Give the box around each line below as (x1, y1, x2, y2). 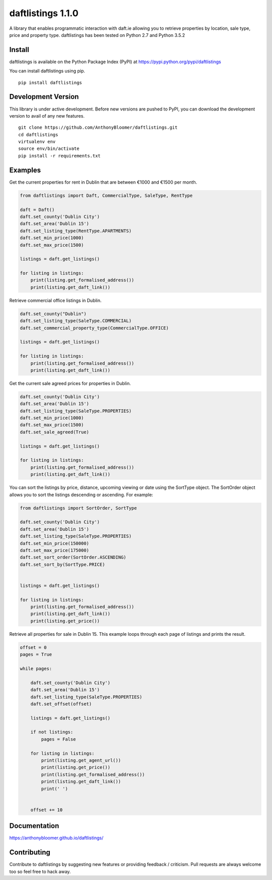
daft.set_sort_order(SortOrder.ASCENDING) (20, 555, 126, 560)
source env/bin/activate (18, 146, 80, 151)
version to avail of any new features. (9, 113, 85, 119)
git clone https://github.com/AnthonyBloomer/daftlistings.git (18, 125, 178, 131)
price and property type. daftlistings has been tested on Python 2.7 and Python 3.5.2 (9, 32, 185, 38)
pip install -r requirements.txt (18, 153, 101, 158)
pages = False (41, 736, 76, 742)
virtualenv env (18, 139, 56, 145)
